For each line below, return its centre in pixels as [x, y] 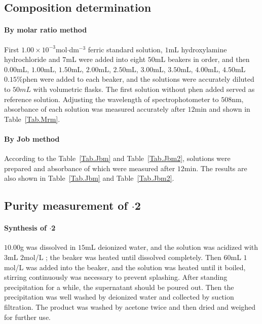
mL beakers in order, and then [202, 59]
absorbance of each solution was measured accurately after [95, 109]
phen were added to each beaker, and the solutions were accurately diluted [138, 79]
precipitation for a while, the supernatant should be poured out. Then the [119, 287]
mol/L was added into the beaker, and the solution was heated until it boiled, [125, 267]
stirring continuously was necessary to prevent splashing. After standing [116, 277]
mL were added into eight [106, 59]
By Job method [32, 138]
